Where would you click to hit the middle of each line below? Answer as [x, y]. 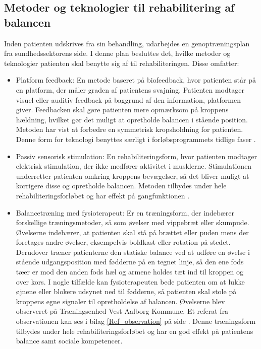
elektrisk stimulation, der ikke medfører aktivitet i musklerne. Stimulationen [134, 166]
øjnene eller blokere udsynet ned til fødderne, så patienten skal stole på [126, 291]
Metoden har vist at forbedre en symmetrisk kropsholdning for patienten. [129, 129]
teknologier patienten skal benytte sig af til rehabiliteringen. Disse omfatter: [122, 63]
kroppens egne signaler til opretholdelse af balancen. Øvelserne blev [120, 301]
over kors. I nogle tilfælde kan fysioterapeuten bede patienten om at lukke [130, 281]
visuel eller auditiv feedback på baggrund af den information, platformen [128, 99]
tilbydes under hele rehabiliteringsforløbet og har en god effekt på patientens [135, 331]
